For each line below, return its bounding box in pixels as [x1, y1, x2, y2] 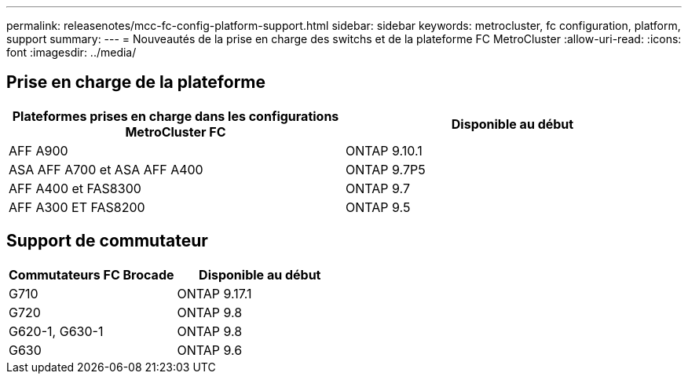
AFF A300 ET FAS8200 [9, 199, 145, 215]
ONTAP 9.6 [177, 342, 243, 358]
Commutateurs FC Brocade [9, 266, 174, 283]
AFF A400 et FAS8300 [9, 180, 141, 196]
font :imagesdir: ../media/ [6, 46, 137, 59]
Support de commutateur [6, 231, 208, 251]
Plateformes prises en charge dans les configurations [12, 108, 339, 124]
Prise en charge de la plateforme [6, 72, 266, 93]
